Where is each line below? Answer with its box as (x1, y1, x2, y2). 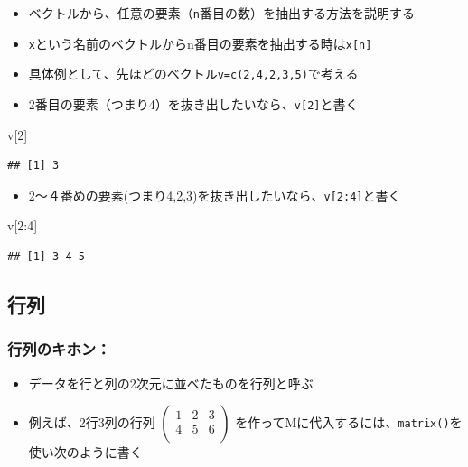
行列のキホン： (7, 338, 111, 360)
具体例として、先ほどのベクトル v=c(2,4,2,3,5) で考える (28, 64, 359, 83)
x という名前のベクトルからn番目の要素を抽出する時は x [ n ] (28, 33, 372, 52)
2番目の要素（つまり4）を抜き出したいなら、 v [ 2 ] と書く (28, 94, 359, 113)
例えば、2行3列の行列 (28, 413, 155, 432)
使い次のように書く (28, 443, 143, 462)
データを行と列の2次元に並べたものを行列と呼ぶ (28, 373, 314, 392)
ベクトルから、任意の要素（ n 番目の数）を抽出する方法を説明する (28, 4, 415, 22)
